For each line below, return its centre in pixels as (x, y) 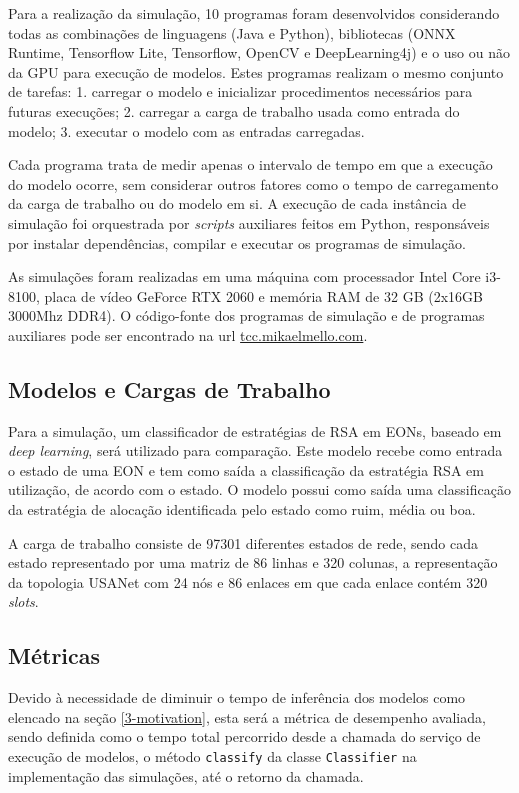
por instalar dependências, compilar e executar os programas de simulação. (237, 242)
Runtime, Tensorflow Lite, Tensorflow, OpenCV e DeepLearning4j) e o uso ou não (259, 52)
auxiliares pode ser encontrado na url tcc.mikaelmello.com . (188, 334)
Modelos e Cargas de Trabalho (169, 388)
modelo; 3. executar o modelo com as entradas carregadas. (186, 130)
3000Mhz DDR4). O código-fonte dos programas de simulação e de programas (246, 315)
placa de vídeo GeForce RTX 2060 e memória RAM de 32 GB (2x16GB (263, 295)
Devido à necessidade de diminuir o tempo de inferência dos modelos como (237, 697)
